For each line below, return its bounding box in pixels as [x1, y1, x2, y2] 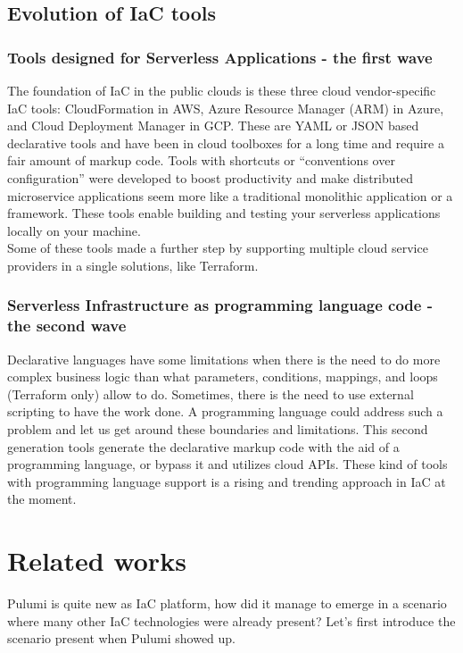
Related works [7, 542, 186, 579]
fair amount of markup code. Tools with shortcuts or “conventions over [7, 151, 395, 170]
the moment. [7, 490, 77, 508]
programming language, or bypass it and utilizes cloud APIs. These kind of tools [7, 455, 448, 473]
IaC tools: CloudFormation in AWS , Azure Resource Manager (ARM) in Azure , [7, 98, 444, 117]
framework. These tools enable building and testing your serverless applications [7, 204, 441, 222]
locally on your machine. [7, 221, 141, 239]
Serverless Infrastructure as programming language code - [7, 294, 433, 316]
